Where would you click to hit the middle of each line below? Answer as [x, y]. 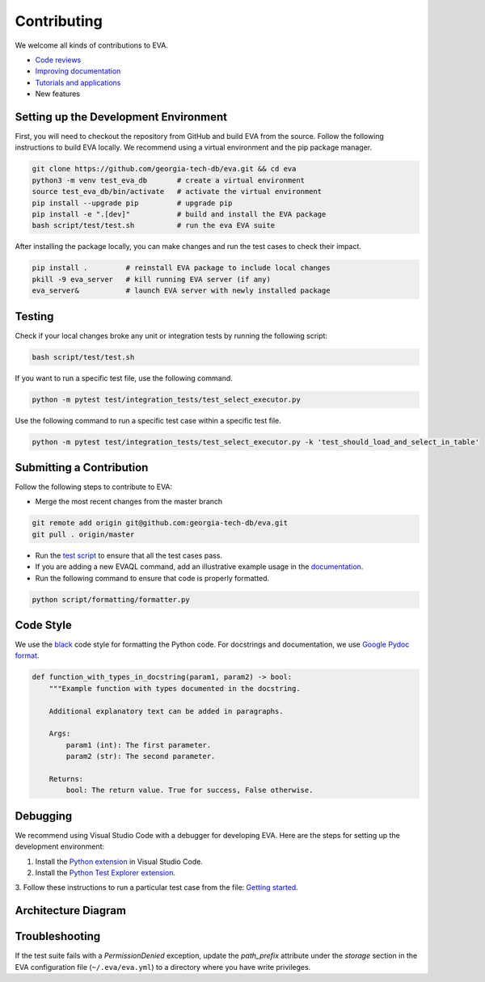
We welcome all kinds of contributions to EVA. [92, 45]
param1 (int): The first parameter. [139, 745]
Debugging [44, 816]
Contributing [59, 21]
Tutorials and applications [78, 82]
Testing [34, 316]
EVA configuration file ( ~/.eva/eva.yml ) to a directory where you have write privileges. [163, 967]
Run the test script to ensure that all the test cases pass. [129, 555]
